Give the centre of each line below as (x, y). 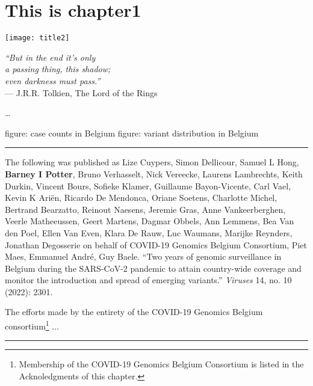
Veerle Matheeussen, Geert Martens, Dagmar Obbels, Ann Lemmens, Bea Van (150, 221)
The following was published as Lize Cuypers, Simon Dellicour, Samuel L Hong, (152, 162)
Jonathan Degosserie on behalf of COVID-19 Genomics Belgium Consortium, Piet (156, 244)
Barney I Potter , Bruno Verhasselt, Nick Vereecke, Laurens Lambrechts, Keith (154, 173)
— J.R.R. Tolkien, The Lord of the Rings (81, 92)
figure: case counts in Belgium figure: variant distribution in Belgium (132, 133)
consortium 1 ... (32, 325)
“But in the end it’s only (50, 57)
